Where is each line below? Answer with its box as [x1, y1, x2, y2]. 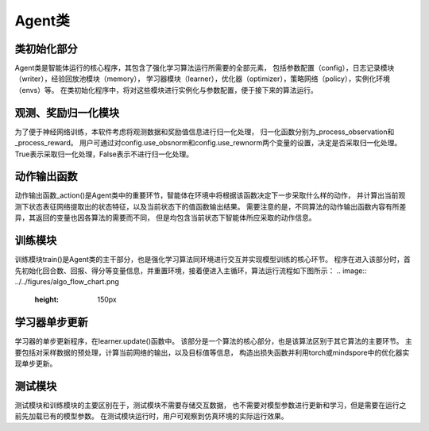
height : [34, 294, 60, 305]
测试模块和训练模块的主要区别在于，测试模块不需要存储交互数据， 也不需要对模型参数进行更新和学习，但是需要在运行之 [14, 400, 407, 410]
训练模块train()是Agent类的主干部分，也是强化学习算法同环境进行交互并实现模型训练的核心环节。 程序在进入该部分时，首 [14, 255, 411, 264]
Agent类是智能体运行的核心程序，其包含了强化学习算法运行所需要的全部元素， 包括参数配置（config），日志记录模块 [14, 63, 395, 73]
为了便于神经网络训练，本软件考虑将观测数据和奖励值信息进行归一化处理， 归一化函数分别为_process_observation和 [14, 127, 395, 137]
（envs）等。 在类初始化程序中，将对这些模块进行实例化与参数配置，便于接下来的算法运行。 [14, 85, 318, 94]
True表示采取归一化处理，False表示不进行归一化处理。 [14, 149, 194, 159]
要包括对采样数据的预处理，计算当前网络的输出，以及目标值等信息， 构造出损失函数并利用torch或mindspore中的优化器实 [14, 348, 410, 357]
